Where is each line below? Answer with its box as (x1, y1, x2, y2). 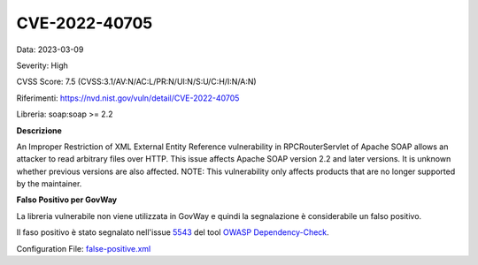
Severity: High (16, 60, 68, 71)
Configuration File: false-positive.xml (16, 243, 151, 254)
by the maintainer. (16, 178, 82, 189)
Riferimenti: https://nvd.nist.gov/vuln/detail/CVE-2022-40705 (16, 93, 240, 103)
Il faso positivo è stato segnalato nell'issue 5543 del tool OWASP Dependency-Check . (16, 227, 329, 238)
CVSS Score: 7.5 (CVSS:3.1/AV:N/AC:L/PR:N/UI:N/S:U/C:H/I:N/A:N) (16, 76, 257, 87)
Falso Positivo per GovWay (16, 194, 118, 205)
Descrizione (16, 125, 62, 136)
